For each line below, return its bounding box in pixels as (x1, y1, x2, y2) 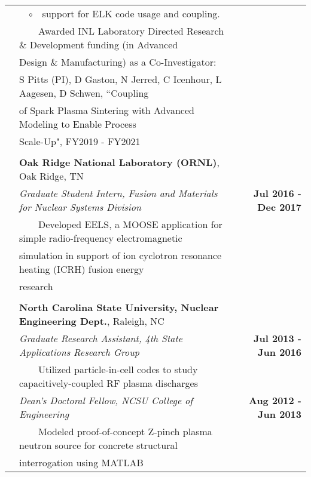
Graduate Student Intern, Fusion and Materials (19, 186, 218, 200)
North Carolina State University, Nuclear (19, 300, 219, 314)
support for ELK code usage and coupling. (42, 7, 220, 20)
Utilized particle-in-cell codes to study (38, 362, 198, 376)
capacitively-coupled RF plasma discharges (19, 376, 198, 390)
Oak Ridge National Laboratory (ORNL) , (19, 155, 219, 169)
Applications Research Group (19, 345, 139, 359)
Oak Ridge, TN (19, 169, 84, 183)
